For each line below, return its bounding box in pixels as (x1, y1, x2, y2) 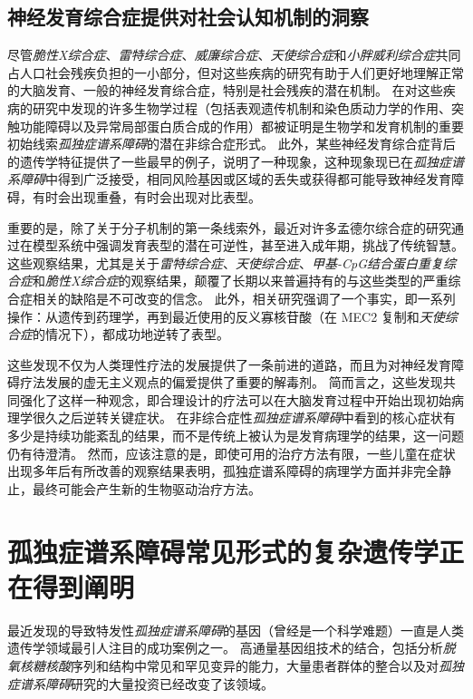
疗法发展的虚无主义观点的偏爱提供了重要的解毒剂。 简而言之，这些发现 (19, 373, 443, 392)
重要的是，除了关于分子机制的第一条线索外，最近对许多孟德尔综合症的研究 (7, 218, 451, 237)
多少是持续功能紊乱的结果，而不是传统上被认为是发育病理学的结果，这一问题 (7, 426, 464, 445)
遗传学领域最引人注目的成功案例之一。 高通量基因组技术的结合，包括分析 (7, 638, 443, 657)
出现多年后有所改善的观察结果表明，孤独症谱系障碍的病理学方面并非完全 (7, 461, 439, 481)
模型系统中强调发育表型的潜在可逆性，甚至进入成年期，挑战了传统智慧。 (32, 236, 464, 255)
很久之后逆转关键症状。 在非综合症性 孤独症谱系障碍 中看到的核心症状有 (32, 408, 456, 427)
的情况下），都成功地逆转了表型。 (33, 325, 229, 344)
